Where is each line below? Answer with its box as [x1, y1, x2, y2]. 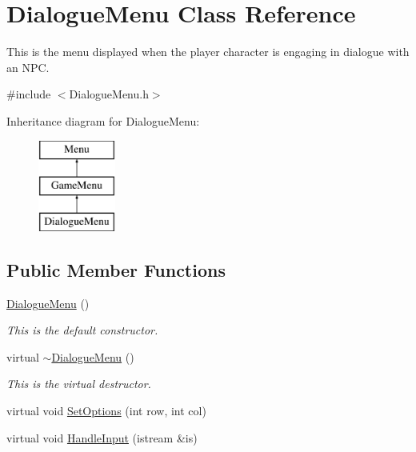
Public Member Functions [6, 257, 226, 282]
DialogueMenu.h [69, 86, 149, 102]
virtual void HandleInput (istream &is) [6, 429, 198, 446]
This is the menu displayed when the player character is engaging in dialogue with [6, 43, 410, 60]
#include [6, 86, 51, 102]
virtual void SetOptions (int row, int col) [6, 402, 206, 419]
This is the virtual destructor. [6, 375, 151, 392]
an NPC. [6, 58, 50, 75]
